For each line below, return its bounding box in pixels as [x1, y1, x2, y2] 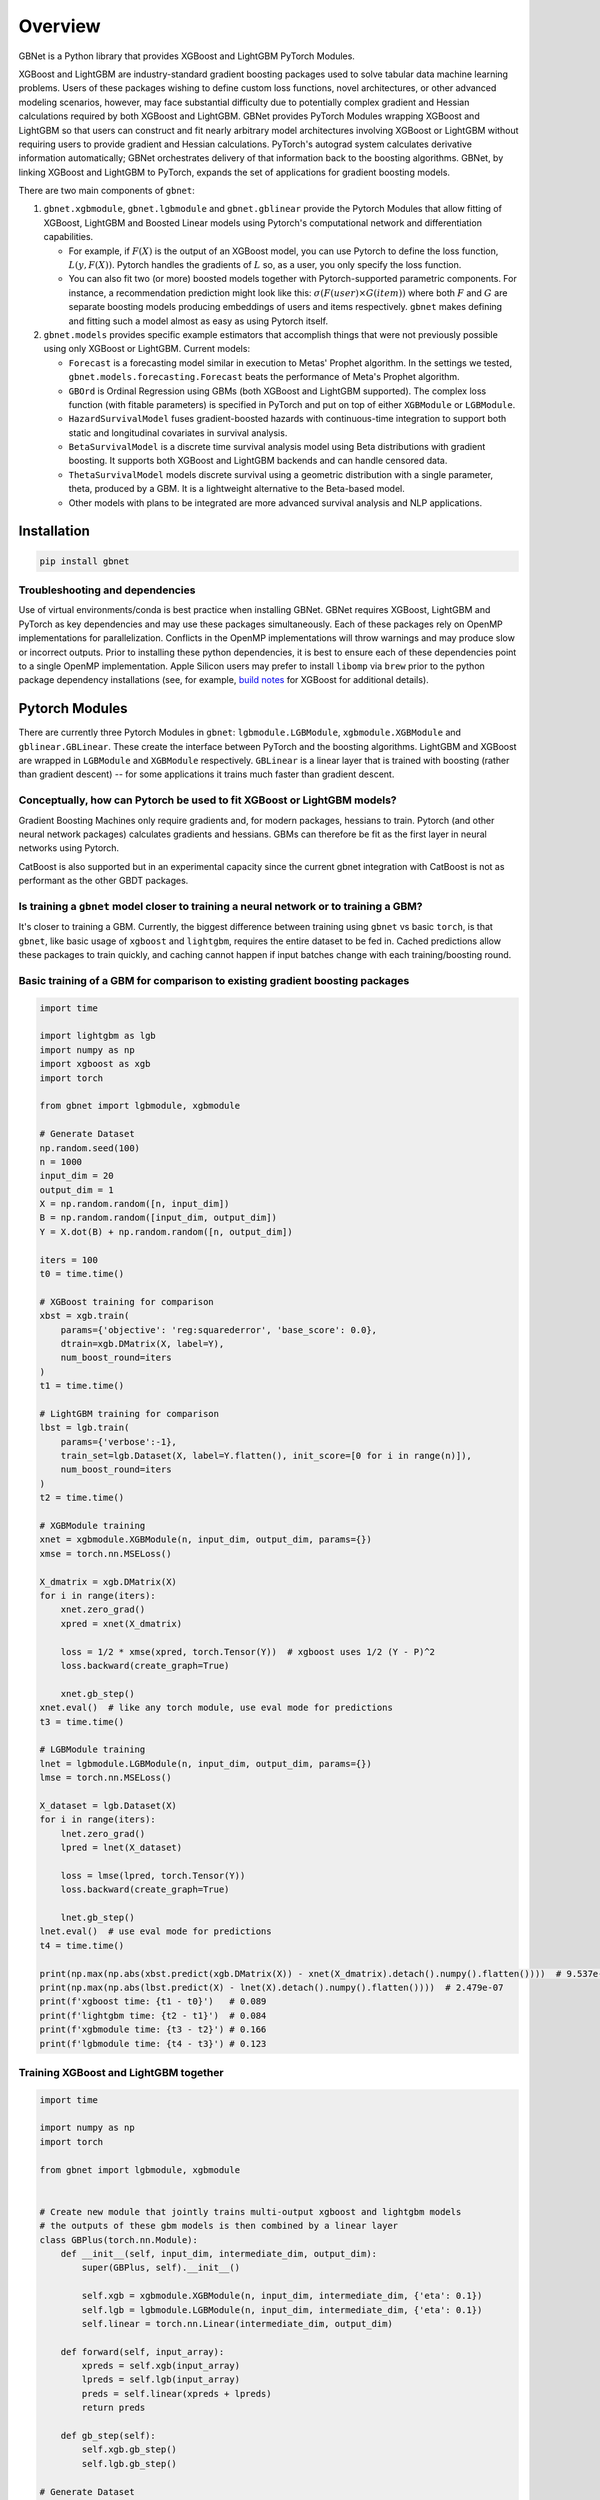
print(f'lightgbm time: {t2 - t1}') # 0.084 [39, 2010, 267, 2021]
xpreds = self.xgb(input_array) [81, 2360, 240, 2372]
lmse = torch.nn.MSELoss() [39, 1772, 172, 1784]
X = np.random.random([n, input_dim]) [39, 1198, 230, 1210]
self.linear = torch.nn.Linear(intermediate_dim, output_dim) [81, 2318, 394, 2329]
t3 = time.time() [39, 1716, 125, 1727]
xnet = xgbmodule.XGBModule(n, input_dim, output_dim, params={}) [39, 1534, 372, 1545]
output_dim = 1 [39, 1184, 114, 1195]
